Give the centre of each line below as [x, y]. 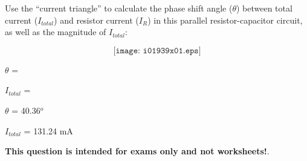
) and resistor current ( [96, 20]
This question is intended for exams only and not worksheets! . [137, 151]
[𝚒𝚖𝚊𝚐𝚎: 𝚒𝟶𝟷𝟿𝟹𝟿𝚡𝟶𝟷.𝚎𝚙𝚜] [157, 51]
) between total [264, 8]
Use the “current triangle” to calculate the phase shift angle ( [119, 8]
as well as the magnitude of [56, 32]
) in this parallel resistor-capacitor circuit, [225, 20]
